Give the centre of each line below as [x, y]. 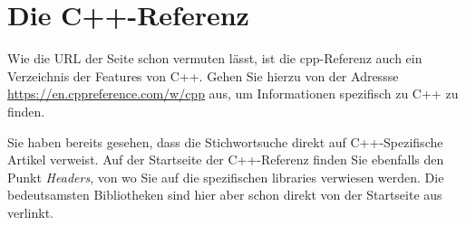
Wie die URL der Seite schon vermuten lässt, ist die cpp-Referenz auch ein [215, 58]
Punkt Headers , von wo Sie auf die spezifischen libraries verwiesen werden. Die [226, 177]
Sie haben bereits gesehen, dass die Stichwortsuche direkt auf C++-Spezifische [225, 141]
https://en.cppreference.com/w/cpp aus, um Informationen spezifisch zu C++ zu [233, 94]
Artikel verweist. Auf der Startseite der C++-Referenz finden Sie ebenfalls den [226, 159]
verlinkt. [31, 212]
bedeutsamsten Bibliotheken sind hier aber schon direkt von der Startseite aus [225, 195]
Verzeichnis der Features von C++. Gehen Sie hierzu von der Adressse [203, 75]
